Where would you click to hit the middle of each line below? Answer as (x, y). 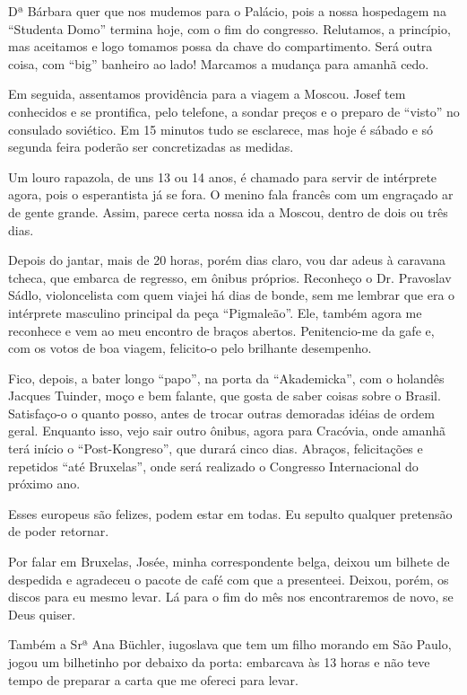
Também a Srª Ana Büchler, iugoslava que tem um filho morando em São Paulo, (230, 644)
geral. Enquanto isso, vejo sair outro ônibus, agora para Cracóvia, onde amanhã (227, 431)
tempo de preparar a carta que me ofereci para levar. (153, 679)
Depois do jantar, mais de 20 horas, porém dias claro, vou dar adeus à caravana (227, 260)
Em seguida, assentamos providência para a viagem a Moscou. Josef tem (207, 94)
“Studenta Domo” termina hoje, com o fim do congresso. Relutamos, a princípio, (229, 28)
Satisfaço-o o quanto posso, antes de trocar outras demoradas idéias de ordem (221, 413)
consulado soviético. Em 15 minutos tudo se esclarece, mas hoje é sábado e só (221, 129)
